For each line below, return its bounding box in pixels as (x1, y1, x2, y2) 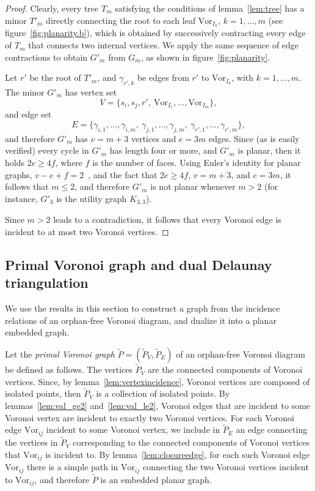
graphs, (5, 168, 32, 181)
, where (55, 156, 83, 169)
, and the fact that (88, 168, 157, 181)
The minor (5, 86, 45, 99)
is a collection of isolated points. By (96, 387, 230, 400)
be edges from (137, 71, 189, 84)
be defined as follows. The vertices (5, 363, 133, 376)
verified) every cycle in (5, 144, 89, 157)
